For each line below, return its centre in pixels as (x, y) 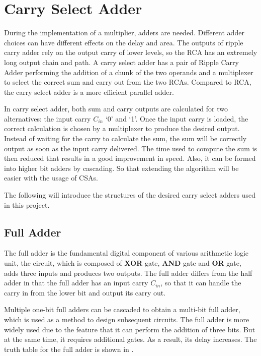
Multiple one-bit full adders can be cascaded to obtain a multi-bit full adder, (122, 309)
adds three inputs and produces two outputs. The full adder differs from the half (128, 273)
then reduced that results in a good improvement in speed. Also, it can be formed (130, 158)
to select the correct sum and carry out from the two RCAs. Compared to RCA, (128, 82)
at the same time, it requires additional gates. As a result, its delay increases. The (130, 339)
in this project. (27, 204)
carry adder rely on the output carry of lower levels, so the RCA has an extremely (131, 52)
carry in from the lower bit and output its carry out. (85, 292)
